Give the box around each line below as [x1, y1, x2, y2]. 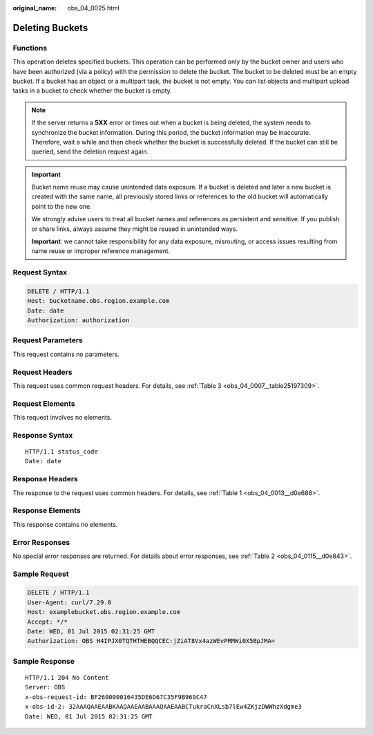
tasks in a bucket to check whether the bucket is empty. [12, 86, 172, 95]
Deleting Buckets [12, 21, 88, 34]
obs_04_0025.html [67, 4, 120, 12]
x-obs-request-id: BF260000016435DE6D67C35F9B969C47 [25, 693, 207, 701]
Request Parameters [12, 335, 83, 345]
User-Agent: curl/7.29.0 [27, 598, 112, 606]
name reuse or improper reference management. [31, 247, 171, 255]
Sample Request [12, 569, 69, 579]
